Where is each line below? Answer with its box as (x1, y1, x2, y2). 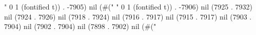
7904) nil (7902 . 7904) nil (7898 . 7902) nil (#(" (4, 21, 156, 31)
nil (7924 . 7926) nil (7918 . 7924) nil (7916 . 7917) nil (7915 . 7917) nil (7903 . (4, 11, 252, 21)
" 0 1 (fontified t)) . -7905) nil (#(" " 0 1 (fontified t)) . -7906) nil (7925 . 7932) (4, 1, 252, 11)
